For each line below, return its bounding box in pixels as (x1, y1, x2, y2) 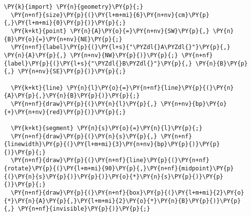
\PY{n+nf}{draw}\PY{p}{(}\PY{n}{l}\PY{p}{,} (11, 100, 157, 107)
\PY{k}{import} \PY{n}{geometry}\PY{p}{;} (4, 3, 143, 10)
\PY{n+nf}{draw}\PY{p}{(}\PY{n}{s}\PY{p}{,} (11, 133, 157, 140)
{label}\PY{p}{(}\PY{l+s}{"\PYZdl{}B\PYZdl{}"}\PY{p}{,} (4, 60, 192, 67)
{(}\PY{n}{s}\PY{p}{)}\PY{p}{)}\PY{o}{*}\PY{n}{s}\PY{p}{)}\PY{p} (4, 173, 224, 180)
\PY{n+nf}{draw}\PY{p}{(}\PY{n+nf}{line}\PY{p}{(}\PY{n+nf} (11, 157, 210, 164)
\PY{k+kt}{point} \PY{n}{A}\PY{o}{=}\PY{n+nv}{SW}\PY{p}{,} (11, 27, 210, 34)
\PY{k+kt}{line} (11, 84, 63, 91)
